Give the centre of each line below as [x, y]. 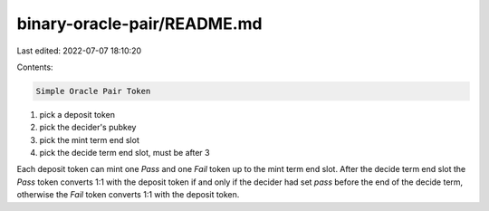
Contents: [35, 67]
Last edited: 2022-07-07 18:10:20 [79, 51]
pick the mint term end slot [89, 139]
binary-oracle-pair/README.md [139, 24]
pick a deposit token [77, 114]
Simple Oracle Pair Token [93, 91]
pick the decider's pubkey [88, 128]
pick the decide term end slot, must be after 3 [125, 153]
